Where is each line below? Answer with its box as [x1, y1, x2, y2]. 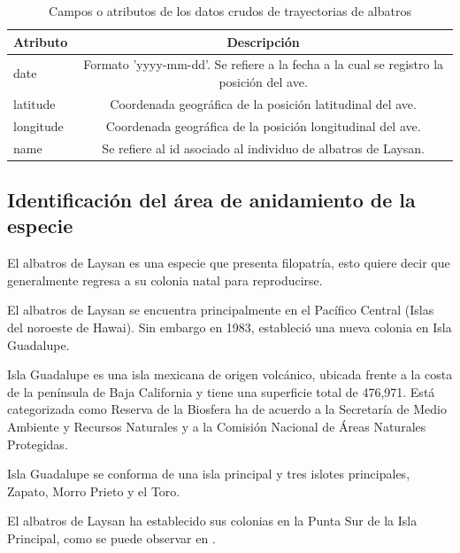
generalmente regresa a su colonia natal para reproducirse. [7, 270, 323, 289]
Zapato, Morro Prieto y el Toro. [7, 481, 180, 500]
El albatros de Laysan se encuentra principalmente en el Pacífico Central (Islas [7, 300, 434, 319]
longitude [13, 116, 64, 135]
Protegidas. [7, 434, 68, 453]
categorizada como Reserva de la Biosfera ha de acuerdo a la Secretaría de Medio [7, 400, 447, 418]
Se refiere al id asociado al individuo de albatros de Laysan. [102, 138, 425, 157]
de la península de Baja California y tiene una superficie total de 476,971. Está [7, 382, 435, 401]
